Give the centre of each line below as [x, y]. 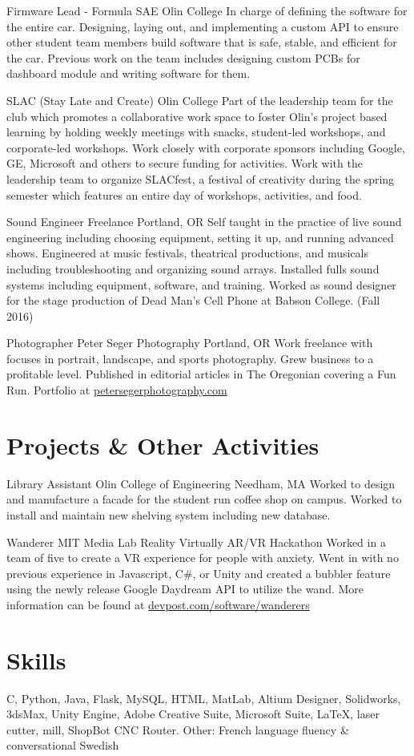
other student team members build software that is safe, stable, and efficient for [202, 42]
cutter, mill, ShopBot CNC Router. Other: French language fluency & [178, 729]
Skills [36, 659]
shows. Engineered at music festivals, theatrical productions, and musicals [188, 253]
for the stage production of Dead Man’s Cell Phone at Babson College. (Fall [193, 300]
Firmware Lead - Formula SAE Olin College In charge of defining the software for [207, 10]
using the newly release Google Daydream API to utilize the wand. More [185, 589]
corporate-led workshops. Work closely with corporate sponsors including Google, [206, 147]
